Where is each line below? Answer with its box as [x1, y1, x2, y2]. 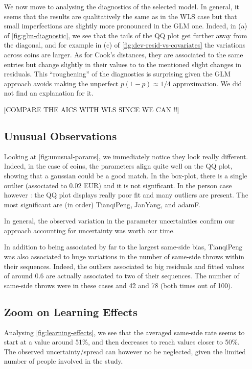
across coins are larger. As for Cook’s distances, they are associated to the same [4, 49, 243, 59]
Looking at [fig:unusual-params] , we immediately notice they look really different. [4, 151, 248, 161]
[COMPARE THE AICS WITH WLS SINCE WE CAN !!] [4, 104, 179, 114]
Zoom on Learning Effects [4, 304, 137, 319]
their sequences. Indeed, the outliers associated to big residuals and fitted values [4, 261, 244, 271]
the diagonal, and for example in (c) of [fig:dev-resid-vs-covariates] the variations [4, 40, 246, 50]
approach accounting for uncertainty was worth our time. [4, 225, 175, 235]
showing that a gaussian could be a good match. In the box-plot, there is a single [4, 170, 248, 180]
